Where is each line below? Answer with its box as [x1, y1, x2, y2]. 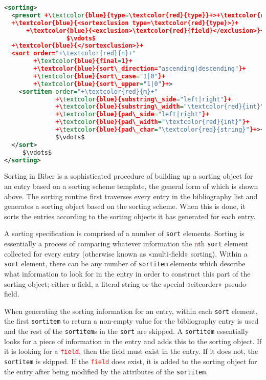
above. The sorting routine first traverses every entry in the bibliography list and [4, 191, 258, 201]
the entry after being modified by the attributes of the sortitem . [4, 366, 208, 376]
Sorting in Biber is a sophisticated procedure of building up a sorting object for [4, 171, 253, 181]
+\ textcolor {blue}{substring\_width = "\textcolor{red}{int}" [55, 103, 264, 111]
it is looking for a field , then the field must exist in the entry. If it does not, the [4, 346, 258, 356]
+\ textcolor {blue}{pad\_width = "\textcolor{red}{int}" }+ [55, 118, 250, 126]
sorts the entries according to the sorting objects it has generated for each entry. [4, 210, 256, 221]
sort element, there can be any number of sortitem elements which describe [4, 258, 246, 269]
